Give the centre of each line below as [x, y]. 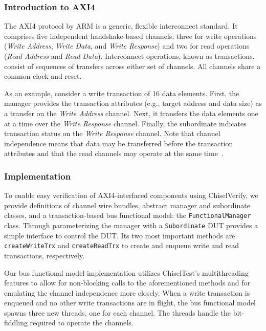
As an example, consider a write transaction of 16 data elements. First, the [122, 93]
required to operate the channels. [82, 323]
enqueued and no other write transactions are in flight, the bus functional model [130, 303]
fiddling [16, 323]
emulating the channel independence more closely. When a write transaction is [127, 292]
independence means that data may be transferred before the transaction [119, 143]
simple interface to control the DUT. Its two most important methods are [120, 235]
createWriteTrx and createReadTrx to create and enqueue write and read [122, 245]
